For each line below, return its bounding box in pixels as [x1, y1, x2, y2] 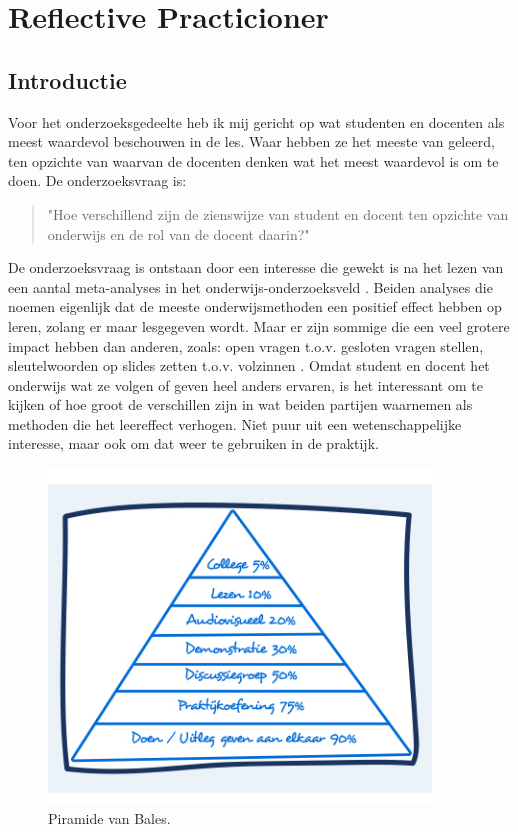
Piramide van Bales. [48, 807, 171, 828]
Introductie [8, 64, 127, 95]
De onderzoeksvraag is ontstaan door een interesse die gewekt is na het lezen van [8, 257, 504, 278]
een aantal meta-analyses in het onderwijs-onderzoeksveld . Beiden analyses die [8, 276, 493, 297]
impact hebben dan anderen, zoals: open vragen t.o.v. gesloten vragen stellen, [8, 335, 484, 356]
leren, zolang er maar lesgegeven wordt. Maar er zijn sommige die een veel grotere [8, 315, 510, 336]
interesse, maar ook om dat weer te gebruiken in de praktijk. [8, 433, 379, 454]
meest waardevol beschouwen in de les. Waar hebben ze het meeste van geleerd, [8, 131, 495, 152]
